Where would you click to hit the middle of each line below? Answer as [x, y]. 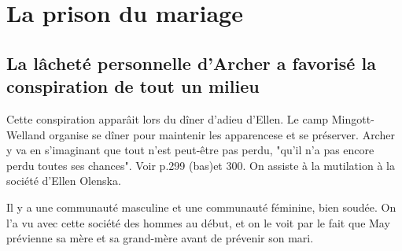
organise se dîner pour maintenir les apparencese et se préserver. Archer [222, 134]
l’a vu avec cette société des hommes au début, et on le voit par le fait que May [198, 222]
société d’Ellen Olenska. [64, 181]
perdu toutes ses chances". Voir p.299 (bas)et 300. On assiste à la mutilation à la [201, 165]
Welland [26, 134]
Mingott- [353, 118]
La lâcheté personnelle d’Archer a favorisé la [191, 63]
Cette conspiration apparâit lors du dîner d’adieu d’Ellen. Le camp [168, 118]
